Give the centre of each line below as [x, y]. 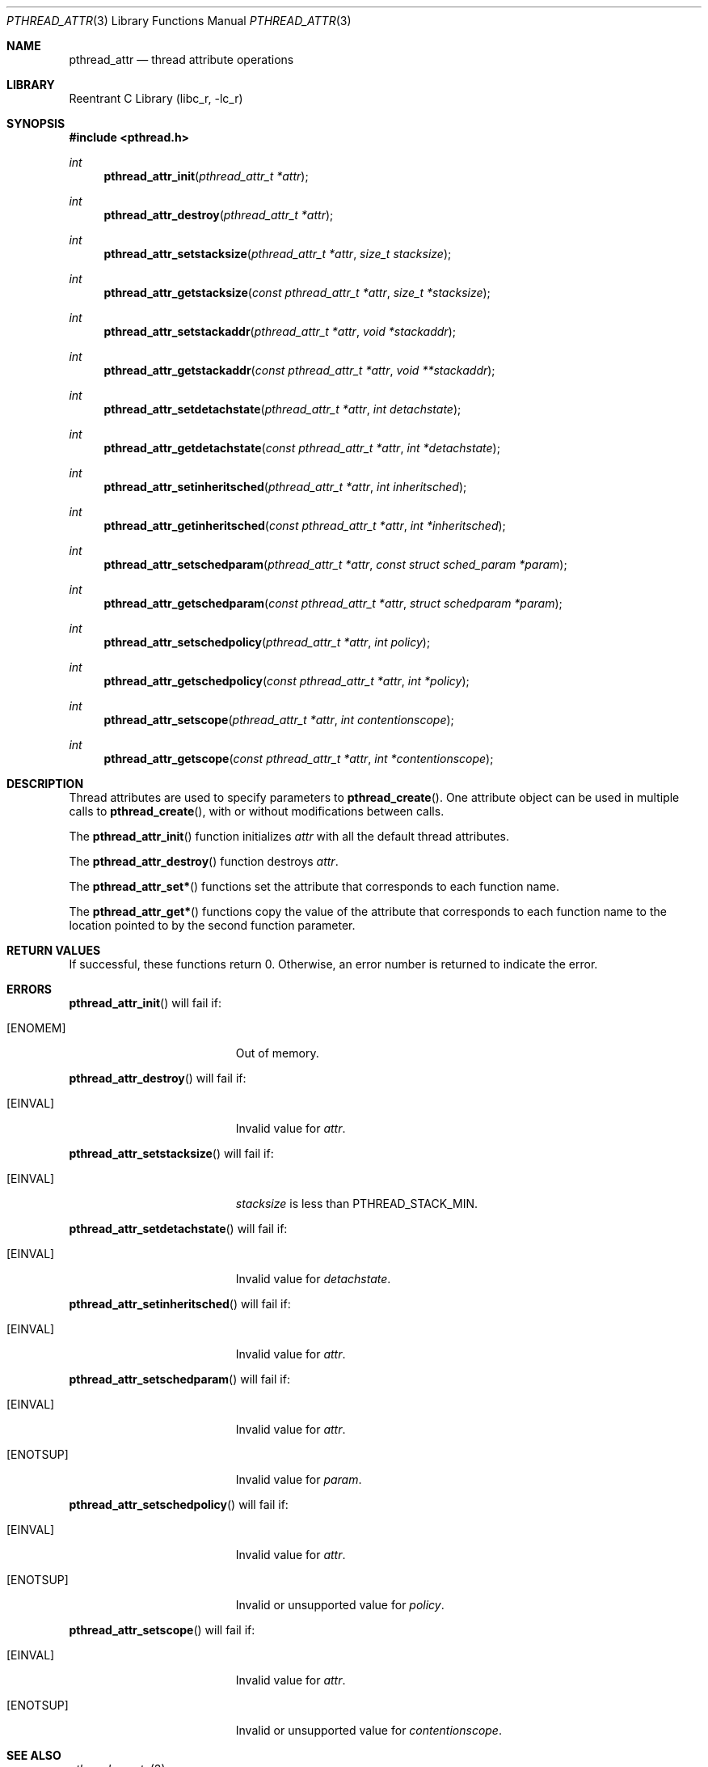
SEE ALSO [34, 1755]
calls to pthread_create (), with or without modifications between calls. [257, 811]
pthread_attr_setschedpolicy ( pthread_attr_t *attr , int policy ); [267, 642]
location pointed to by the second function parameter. [212, 925]
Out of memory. [277, 1053]
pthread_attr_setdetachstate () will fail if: [178, 1229]
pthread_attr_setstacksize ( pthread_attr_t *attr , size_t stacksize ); [278, 254]
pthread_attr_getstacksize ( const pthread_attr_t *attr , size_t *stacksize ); [297, 292]
